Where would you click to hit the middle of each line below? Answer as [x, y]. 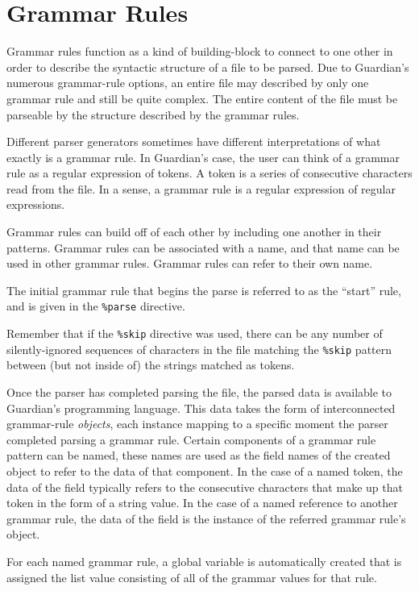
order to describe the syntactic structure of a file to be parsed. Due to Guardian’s [208, 67]
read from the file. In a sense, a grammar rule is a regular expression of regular [201, 188]
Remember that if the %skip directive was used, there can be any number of [195, 333]
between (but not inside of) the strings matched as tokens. [151, 365]
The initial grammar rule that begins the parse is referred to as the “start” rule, [204, 290]
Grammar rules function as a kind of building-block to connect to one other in [200, 51]
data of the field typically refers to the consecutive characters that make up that [205, 487]
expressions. [36, 204]
